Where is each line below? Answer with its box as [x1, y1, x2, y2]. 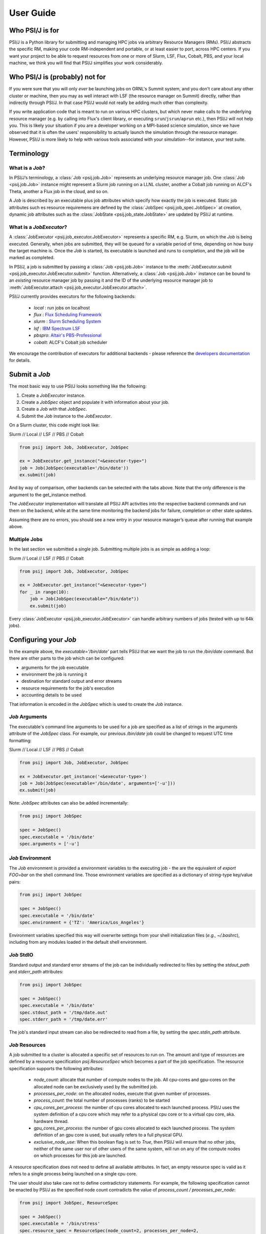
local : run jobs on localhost [33, 305, 90, 310]
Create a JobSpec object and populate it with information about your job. [21, 399, 169, 405]
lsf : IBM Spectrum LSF [33, 325, 81, 331]
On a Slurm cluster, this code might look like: [9, 422, 100, 428]
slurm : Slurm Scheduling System [33, 318, 101, 324]
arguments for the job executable [21, 664, 89, 670]
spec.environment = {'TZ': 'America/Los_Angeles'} [19, 920, 145, 925]
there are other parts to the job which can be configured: [9, 656, 125, 661]
